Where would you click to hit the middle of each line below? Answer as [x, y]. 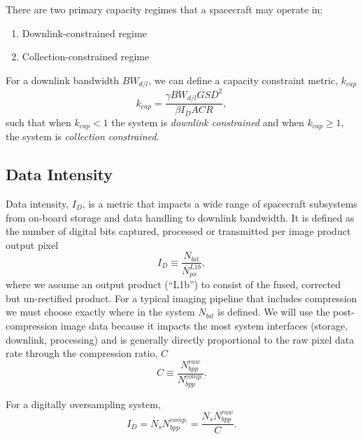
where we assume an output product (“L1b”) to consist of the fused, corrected [173, 284]
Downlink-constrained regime [84, 33]
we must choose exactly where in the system [100, 312]
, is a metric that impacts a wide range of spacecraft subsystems [220, 203]
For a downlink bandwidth [63, 80]
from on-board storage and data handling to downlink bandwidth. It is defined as [180, 217]
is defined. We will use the [274, 312]
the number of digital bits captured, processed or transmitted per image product [178, 231]
